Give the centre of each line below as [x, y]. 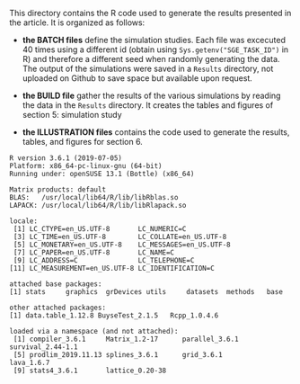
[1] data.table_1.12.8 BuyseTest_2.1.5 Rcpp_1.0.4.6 [114, 316]
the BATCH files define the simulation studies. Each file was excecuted [154, 40]
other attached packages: [57, 308]
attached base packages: [56, 284]
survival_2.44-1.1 [44, 347]
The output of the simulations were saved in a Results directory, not [148, 68]
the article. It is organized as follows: [77, 22]
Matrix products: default [57, 190]
